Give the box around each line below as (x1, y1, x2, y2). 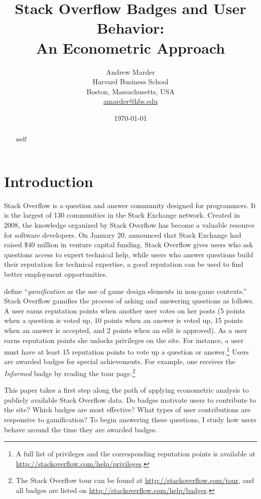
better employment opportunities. (4, 269, 107, 279)
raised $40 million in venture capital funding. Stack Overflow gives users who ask (4, 239, 253, 250)
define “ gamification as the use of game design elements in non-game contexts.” (4, 285, 247, 296)
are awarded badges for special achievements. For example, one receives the (4, 356, 235, 367)
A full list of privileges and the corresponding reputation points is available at (16, 448, 255, 459)
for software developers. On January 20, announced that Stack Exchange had (4, 229, 241, 240)
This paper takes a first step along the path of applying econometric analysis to (4, 385, 249, 395)
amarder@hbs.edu (103, 96, 158, 106)
